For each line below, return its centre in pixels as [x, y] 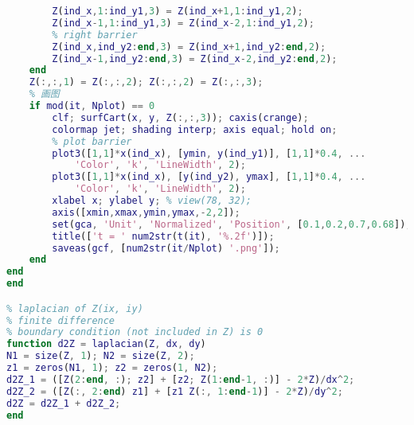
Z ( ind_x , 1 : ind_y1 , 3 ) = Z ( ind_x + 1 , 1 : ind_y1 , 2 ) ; [178, 11]
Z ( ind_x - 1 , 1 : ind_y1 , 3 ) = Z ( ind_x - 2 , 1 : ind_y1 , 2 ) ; [183, 23]
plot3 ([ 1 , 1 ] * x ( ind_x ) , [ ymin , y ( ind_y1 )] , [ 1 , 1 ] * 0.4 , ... [209, 153]
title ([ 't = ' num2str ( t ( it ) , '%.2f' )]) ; [163, 236]
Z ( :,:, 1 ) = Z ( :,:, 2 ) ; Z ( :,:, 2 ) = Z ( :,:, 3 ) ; [146, 82]
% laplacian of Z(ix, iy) [75, 308]
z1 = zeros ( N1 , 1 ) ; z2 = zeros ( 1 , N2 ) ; [112, 368]
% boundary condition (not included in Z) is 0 [135, 332]
